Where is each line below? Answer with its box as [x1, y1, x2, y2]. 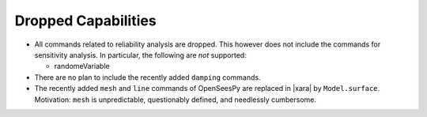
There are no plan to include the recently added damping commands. [34, 72, 261, 82]
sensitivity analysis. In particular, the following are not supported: [34, 50, 247, 59]
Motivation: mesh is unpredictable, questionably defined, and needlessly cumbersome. [34, 95, 316, 104]
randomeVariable [54, 62, 110, 71]
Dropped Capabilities [14, 12, 157, 29]
